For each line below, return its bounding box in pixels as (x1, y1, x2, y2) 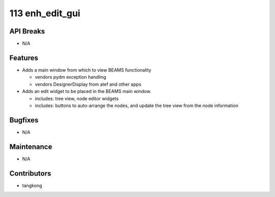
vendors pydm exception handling (35, 74, 106, 80)
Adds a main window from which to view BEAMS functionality (22, 67, 151, 73)
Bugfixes (9, 116, 39, 124)
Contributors (9, 169, 51, 178)
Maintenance (9, 142, 52, 151)
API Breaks (9, 27, 45, 36)
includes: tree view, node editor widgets (35, 95, 119, 102)
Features (9, 53, 38, 62)
